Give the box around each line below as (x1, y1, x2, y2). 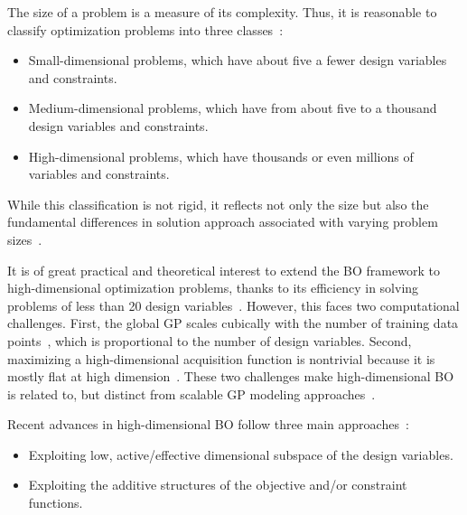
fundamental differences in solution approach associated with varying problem (7, 212, 438, 231)
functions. (28, 493, 83, 512)
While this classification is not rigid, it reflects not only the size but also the (7, 194, 429, 213)
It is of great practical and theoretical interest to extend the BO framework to (7, 260, 440, 279)
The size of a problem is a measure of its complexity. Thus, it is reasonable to (7, 3, 437, 21)
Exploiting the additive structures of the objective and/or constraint (28, 475, 407, 494)
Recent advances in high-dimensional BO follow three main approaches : (7, 415, 409, 434)
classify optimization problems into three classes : (7, 20, 284, 39)
